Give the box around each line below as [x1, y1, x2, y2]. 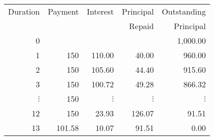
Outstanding [162, 6, 206, 17]
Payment [47, 6, 79, 17]
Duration [8, 6, 40, 17]
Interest [87, 6, 114, 17]
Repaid [129, 20, 154, 32]
